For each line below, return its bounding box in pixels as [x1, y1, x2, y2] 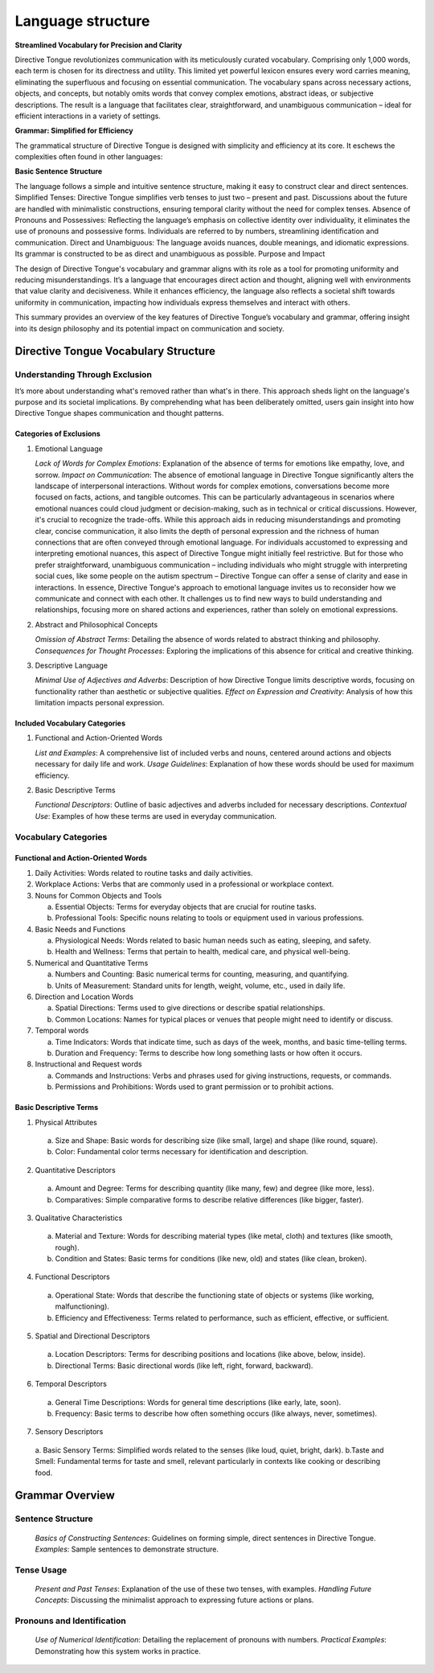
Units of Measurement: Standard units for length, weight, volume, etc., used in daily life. [55, 980, 346, 990]
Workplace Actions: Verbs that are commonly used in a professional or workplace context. [35, 879, 334, 889]
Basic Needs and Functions [35, 924, 126, 934]
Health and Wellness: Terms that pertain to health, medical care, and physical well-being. [55, 947, 350, 956]
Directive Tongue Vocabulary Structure [14, 344, 216, 358]
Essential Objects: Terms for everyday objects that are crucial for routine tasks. [55, 902, 317, 911]
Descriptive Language [35, 660, 108, 670]
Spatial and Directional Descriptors [35, 1331, 150, 1341]
